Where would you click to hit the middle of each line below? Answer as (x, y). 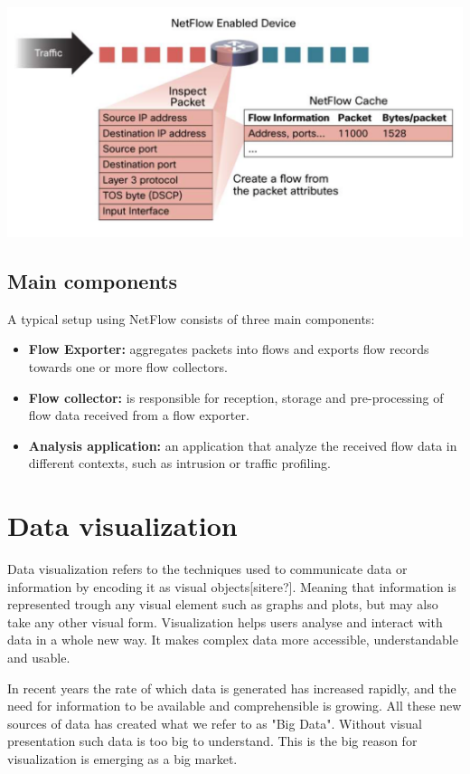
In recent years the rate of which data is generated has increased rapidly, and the (232, 688)
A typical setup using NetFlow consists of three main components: (191, 318)
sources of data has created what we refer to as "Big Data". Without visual (215, 723)
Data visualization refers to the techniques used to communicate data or (207, 569)
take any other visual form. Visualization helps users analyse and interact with (225, 621)
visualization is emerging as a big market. (122, 758)
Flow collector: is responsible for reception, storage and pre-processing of (236, 397)
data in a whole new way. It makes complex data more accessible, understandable (233, 640)
